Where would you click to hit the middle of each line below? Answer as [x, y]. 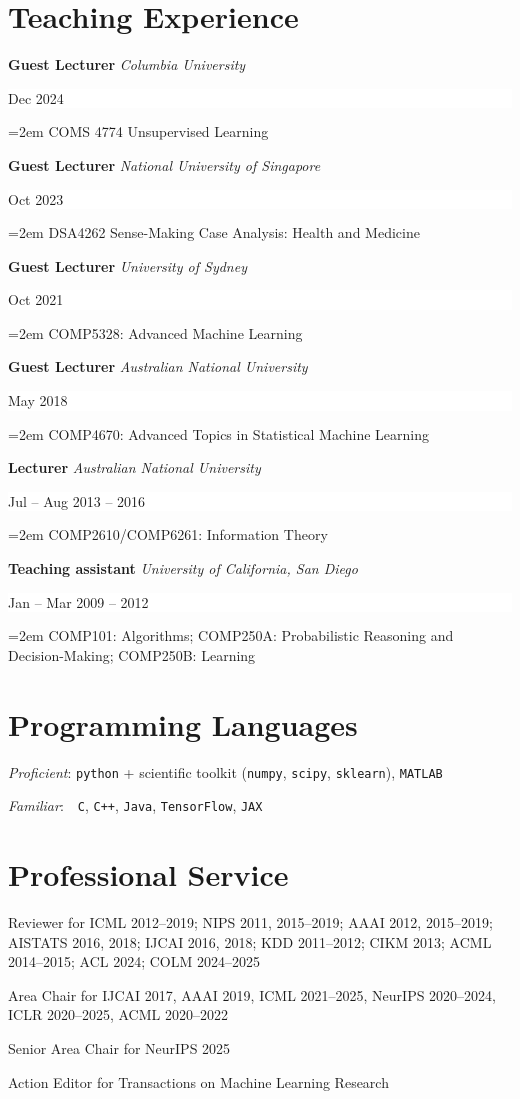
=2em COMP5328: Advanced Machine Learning [155, 332]
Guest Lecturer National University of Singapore [164, 164]
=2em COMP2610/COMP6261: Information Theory [168, 534]
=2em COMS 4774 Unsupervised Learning [138, 131]
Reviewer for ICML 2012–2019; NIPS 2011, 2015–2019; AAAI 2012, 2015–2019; [250, 921]
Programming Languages [183, 723]
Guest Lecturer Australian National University [158, 366]
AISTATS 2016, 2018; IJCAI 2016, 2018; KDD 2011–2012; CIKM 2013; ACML [250, 941]
